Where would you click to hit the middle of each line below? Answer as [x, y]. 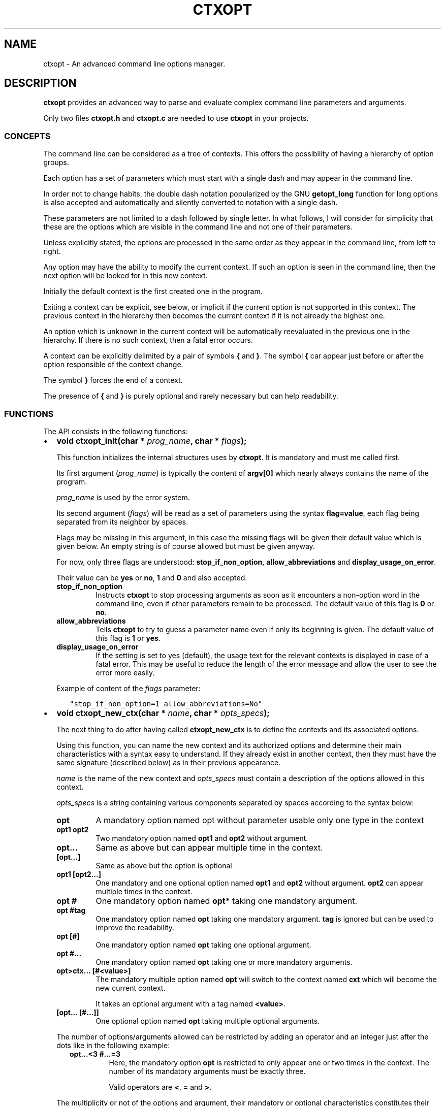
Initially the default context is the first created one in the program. [153, 291]
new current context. [131, 988]
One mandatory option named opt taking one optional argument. [203, 945]
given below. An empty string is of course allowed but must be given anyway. [186, 546]
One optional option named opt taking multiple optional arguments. [208, 1021]
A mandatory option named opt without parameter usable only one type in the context [260, 820]
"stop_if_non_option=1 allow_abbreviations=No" [166, 704]
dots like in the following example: [113, 1045]
